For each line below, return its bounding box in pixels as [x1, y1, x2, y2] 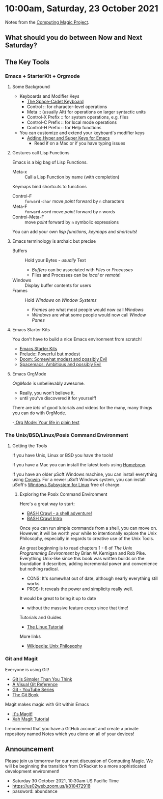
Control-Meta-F [12, 214, 44, 220]
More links [19, 633, 41, 639]
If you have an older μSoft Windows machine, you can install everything [12, 471, 158, 477]
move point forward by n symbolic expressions [24, 219, 119, 225]
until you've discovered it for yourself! [19, 395, 97, 401]
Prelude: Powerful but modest [19, 351, 80, 357]
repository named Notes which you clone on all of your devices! [5, 731, 135, 737]
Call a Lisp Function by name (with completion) [24, 174, 120, 180]
